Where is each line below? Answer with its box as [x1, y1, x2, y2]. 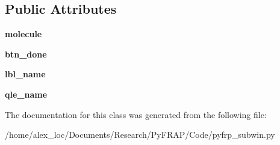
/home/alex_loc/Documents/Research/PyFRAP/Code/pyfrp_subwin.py [5, 128, 275, 141]
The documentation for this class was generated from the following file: [5, 108, 267, 120]
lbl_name [5, 68, 46, 80]
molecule [5, 28, 42, 40]
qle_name [5, 87, 48, 100]
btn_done [5, 47, 47, 60]
